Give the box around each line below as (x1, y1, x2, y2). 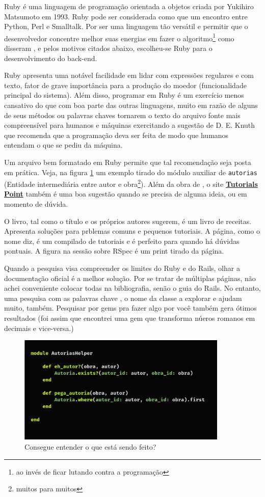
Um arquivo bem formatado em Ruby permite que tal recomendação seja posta (4, 156, 251, 167)
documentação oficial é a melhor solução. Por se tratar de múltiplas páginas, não (4, 272, 256, 283)
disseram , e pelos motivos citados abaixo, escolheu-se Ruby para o (4, 43, 213, 53)
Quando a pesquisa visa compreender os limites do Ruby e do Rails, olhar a (4, 263, 240, 273)
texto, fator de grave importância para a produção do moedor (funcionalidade (4, 79, 247, 90)
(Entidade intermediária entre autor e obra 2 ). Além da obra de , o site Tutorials (4, 177, 258, 189)
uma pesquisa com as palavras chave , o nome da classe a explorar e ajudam (4, 292, 242, 303)
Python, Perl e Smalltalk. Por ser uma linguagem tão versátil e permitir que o (4, 21, 248, 32)
